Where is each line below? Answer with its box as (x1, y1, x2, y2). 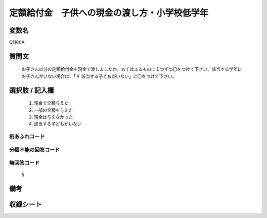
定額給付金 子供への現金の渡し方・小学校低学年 (9, 7, 209, 18)
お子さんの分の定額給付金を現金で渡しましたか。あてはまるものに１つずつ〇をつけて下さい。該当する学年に (21, 66, 242, 72)
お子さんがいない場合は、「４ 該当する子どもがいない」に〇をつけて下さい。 (21, 73, 177, 79)
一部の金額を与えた (34, 107, 73, 113)
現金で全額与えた (34, 100, 69, 106)
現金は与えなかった (34, 114, 73, 120)
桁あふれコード (9, 133, 45, 140)
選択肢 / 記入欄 (9, 86, 54, 94)
